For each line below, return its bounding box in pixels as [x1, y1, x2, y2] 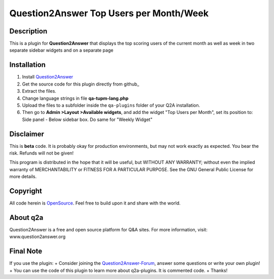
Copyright [9, 186, 43, 195]
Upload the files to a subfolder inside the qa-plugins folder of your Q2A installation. [22, 102, 200, 108]
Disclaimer [9, 130, 44, 138]
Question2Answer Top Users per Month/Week [9, 8, 209, 19]
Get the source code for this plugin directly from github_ [22, 81, 140, 87]
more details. [9, 174, 37, 180]
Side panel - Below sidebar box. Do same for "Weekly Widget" [22, 116, 153, 123]
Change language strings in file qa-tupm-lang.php [22, 95, 129, 101]
